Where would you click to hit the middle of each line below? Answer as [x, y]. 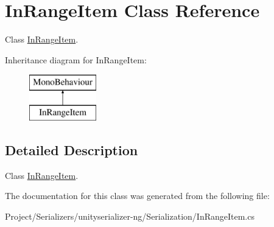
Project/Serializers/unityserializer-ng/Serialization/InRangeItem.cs [130, 216]
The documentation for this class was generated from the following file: [137, 196]
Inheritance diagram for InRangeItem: [76, 59]
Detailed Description [72, 149]
